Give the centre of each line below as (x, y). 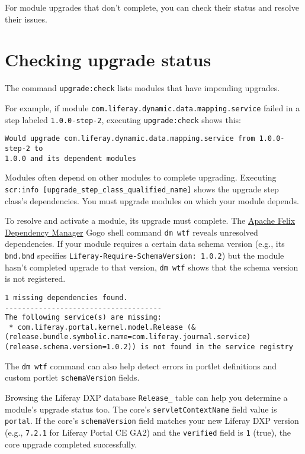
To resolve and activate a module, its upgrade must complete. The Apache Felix (150, 220)
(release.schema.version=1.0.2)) (70, 347)
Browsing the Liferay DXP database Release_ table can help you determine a (146, 397)
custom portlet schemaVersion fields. (72, 377)
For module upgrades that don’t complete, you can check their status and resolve (152, 7)
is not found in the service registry (217, 347)
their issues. (26, 19)
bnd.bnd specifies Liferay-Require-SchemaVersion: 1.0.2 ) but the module (145, 255)
